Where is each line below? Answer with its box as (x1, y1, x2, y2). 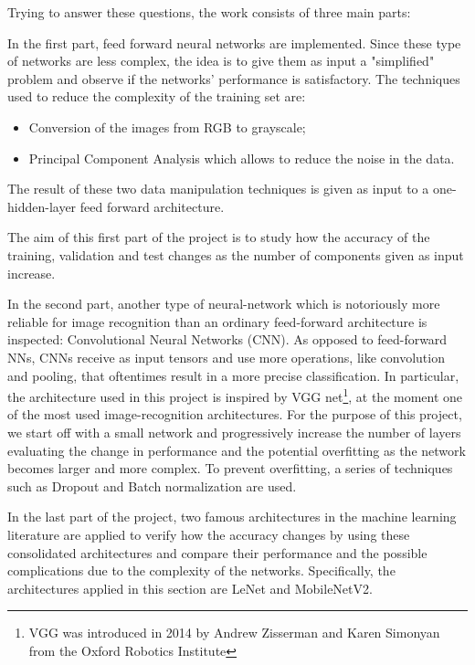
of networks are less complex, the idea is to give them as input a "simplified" (7, 51, 435, 70)
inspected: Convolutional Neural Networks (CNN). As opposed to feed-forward (7, 330, 448, 349)
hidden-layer (7, 196, 77, 216)
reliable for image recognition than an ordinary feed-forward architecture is (7, 311, 427, 331)
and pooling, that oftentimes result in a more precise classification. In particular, (7, 365, 459, 385)
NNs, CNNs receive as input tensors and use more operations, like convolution (7, 347, 445, 366)
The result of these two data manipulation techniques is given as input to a (7, 179, 429, 198)
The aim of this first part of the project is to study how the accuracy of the (7, 227, 430, 247)
